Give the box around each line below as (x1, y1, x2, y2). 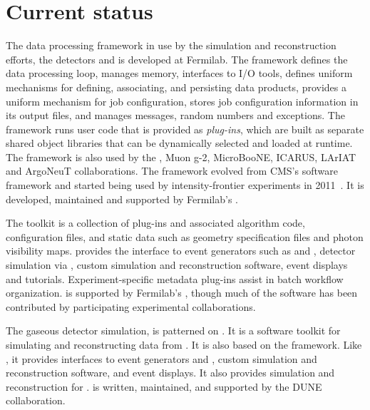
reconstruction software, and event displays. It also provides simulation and (6, 365, 335, 380)
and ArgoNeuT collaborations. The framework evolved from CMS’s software (6, 163, 338, 178)
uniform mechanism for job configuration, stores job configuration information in (6, 93, 359, 108)
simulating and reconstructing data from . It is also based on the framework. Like (6, 337, 362, 352)
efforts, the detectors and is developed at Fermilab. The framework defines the (6, 51, 348, 66)
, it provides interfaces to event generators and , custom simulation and (6, 351, 317, 366)
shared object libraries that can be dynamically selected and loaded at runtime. (6, 135, 353, 150)
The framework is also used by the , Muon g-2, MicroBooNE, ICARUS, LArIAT (6, 149, 356, 164)
